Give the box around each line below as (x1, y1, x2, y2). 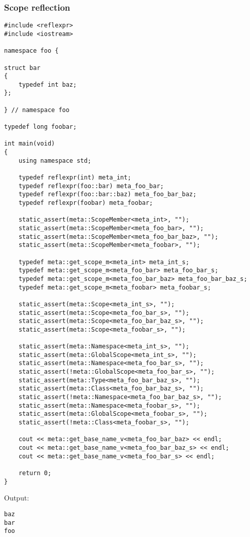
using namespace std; (18, 157, 91, 164)
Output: (4, 492, 29, 503)
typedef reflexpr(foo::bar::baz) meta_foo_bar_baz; (18, 191, 197, 198)
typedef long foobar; (4, 123, 77, 131)
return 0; (18, 470, 52, 477)
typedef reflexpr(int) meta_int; (18, 174, 131, 182)
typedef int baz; (18, 81, 77, 88)
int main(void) (4, 140, 55, 148)
